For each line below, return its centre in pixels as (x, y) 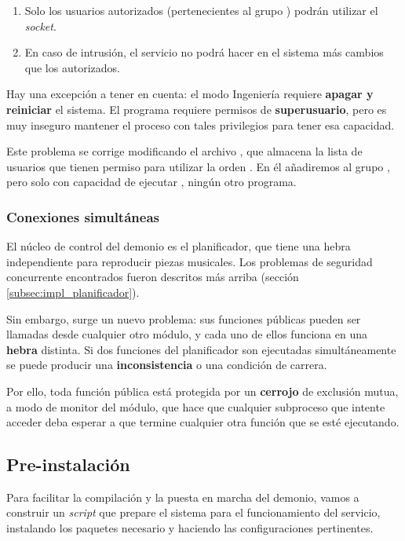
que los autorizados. (72, 67)
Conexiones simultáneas (83, 216)
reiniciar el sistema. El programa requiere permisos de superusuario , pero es (197, 109)
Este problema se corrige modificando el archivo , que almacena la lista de (184, 151)
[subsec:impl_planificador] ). (73, 292)
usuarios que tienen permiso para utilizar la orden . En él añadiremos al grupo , (198, 166)
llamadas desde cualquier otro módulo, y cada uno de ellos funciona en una (187, 334)
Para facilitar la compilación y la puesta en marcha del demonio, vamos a (183, 497)
